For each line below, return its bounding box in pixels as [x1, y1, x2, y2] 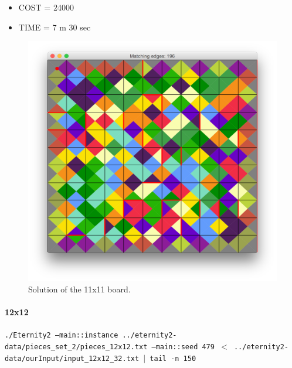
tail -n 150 [150, 354, 196, 363]
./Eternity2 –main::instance [5, 331, 118, 340]
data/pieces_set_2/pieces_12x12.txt [5, 342, 148, 351]
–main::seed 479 [151, 342, 215, 351]
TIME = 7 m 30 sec [18, 21, 91, 33]
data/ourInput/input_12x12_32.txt [5, 354, 140, 363]
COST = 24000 [18, 1, 74, 13]
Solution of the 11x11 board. [28, 282, 131, 295]
